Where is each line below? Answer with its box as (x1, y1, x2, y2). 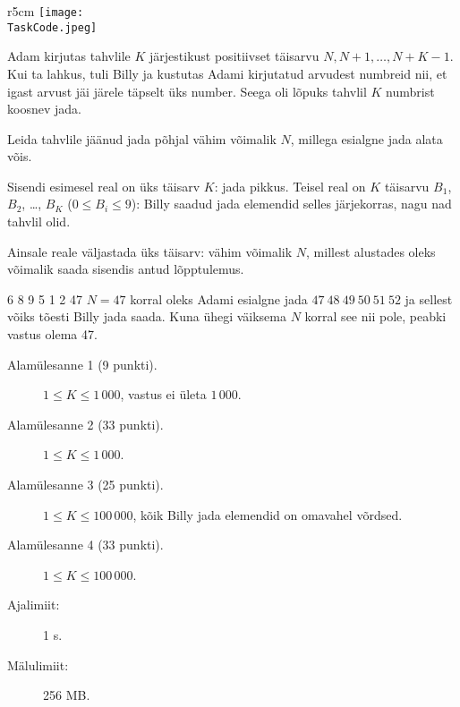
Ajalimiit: (7, 595, 60, 614)
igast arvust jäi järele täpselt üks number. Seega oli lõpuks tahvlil (7, 81, 367, 100)
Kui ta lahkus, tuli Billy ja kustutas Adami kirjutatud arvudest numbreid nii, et (7, 64, 447, 82)
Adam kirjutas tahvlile (7, 47, 131, 65)
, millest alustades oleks (306, 242, 436, 260)
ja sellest (405, 289, 453, 308)
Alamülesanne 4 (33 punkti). (7, 535, 164, 554)
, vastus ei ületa (120, 385, 207, 404)
